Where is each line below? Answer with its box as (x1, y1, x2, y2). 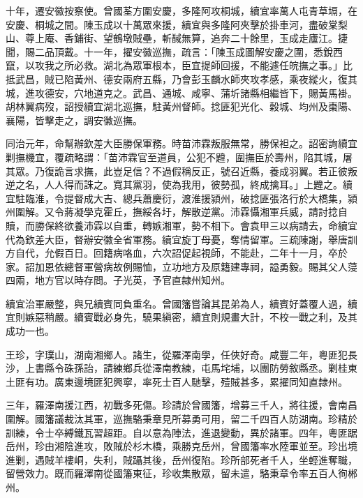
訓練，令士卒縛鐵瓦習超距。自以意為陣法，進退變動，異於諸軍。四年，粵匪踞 (6, 425, 357, 439)
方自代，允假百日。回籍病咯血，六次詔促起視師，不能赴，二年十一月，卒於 (6, 246, 348, 260)
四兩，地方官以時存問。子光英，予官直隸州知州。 (6, 273, 230, 287)
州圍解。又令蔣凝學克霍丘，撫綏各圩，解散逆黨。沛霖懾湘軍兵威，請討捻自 (6, 204, 348, 219)
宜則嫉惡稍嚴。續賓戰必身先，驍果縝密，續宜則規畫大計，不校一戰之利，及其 (6, 310, 357, 324)
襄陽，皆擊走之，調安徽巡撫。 (6, 112, 142, 127)
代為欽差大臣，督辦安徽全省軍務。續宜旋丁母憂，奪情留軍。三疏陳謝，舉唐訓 (6, 232, 357, 246)
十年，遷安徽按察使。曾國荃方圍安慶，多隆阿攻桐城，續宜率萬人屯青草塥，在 (6, 3, 357, 17)
